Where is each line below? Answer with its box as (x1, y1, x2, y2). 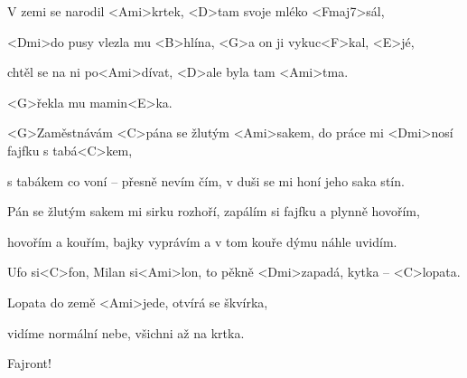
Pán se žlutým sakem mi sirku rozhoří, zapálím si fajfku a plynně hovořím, (7, 202, 420, 221)
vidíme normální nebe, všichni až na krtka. (7, 323, 245, 342)
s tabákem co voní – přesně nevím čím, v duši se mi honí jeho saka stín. (7, 171, 405, 190)
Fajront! (7, 354, 51, 373)
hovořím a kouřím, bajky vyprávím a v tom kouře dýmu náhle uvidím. (7, 232, 397, 250)
